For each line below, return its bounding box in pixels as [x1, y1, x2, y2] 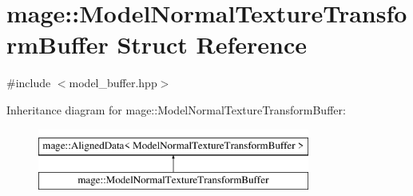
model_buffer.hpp [69, 74, 157, 91]
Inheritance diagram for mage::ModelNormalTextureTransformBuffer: [6, 101, 346, 118]
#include [6, 74, 51, 91]
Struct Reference [117, 28, 308, 61]
